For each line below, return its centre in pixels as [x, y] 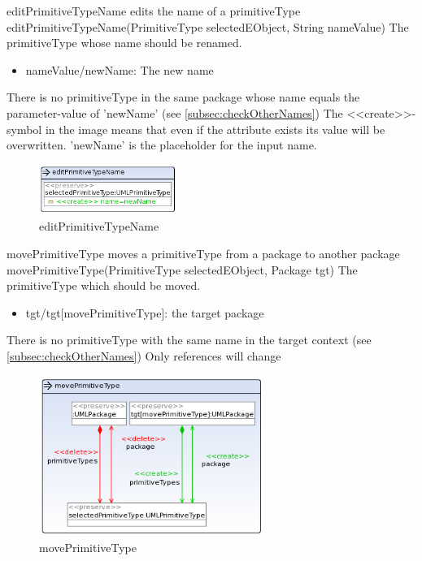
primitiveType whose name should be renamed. [124, 43]
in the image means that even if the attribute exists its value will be [215, 129]
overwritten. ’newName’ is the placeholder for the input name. [162, 145]
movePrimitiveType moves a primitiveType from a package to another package [203, 253]
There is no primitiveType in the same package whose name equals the [183, 97]
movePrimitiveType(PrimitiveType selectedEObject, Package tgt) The [182, 269]
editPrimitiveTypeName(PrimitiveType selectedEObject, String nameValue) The [208, 26]
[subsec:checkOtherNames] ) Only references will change [144, 355]
